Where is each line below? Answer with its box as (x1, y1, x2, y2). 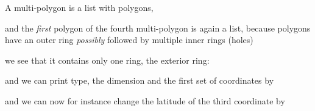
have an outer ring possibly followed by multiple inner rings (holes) (5, 33, 253, 46)
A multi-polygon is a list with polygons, (5, 1, 154, 13)
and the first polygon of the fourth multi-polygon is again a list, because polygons (5, 21, 311, 34)
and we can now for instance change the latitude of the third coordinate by (5, 94, 285, 107)
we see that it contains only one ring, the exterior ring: (5, 53, 210, 66)
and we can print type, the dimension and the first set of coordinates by (5, 74, 274, 87)
